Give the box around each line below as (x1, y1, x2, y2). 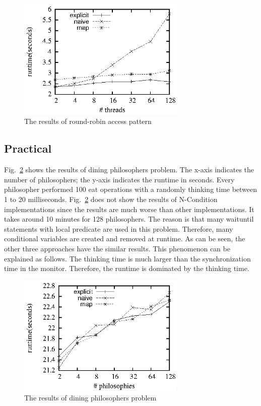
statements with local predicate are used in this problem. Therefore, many (4, 223, 233, 234)
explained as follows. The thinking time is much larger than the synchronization (4, 253, 251, 263)
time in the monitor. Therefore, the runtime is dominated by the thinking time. (4, 263, 249, 274)
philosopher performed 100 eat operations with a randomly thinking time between (4, 184, 257, 194)
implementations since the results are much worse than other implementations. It (4, 204, 254, 214)
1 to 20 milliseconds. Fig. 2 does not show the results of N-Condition (4, 193, 218, 204)
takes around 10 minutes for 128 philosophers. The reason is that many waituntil (4, 214, 254, 224)
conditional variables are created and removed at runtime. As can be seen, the (4, 233, 245, 244)
